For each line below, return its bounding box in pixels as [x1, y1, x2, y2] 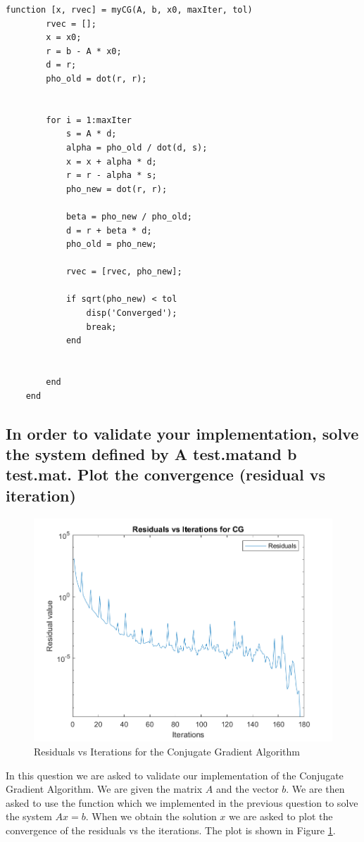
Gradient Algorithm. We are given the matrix [6, 782, 203, 796]
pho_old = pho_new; [65, 239, 157, 250]
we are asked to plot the [229, 809, 333, 824]
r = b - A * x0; [46, 46, 122, 56]
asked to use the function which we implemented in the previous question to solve [6, 795, 358, 810]
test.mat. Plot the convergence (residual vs [6, 464, 325, 485]
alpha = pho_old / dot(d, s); [65, 142, 208, 153]
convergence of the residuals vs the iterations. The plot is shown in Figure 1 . [6, 823, 336, 838]
